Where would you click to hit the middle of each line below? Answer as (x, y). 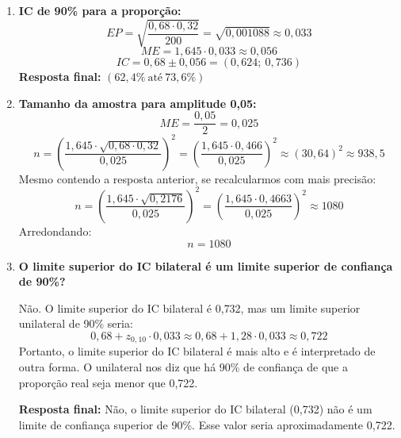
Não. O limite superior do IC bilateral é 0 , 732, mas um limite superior (189, 307)
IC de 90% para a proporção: (100, 10)
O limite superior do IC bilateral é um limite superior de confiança (206, 265)
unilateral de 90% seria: (76, 323)
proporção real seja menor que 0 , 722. (108, 382)
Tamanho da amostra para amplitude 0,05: (137, 103)
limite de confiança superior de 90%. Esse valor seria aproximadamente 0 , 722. (207, 424)
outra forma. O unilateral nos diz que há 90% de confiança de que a (183, 367)
